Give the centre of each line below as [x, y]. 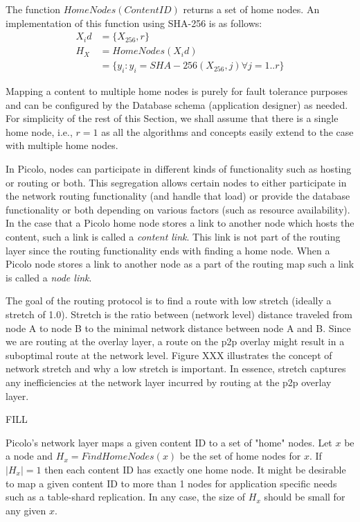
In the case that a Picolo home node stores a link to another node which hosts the [180, 223]
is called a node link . [49, 277]
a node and [29, 456]
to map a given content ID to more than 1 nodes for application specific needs [171, 483]
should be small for [305, 497]
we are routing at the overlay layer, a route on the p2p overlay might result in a [175, 341]
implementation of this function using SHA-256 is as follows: [134, 23]
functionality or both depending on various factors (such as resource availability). [178, 209]
